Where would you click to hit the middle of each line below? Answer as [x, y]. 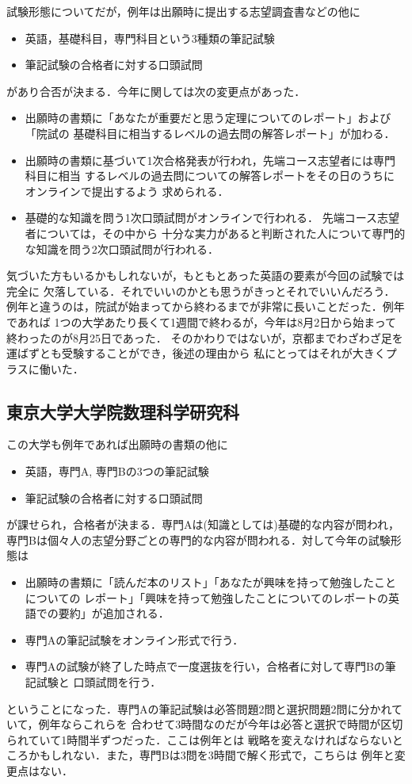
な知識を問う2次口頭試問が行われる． [122, 249]
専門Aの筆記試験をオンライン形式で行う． [134, 639]
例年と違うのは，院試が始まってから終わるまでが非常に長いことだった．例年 [206, 306]
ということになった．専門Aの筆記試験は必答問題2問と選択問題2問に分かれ [199, 708]
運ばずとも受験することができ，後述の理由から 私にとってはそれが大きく [196, 353]
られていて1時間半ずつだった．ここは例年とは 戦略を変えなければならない [199, 739]
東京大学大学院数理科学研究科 [123, 411]
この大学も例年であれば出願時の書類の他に [117, 444]
